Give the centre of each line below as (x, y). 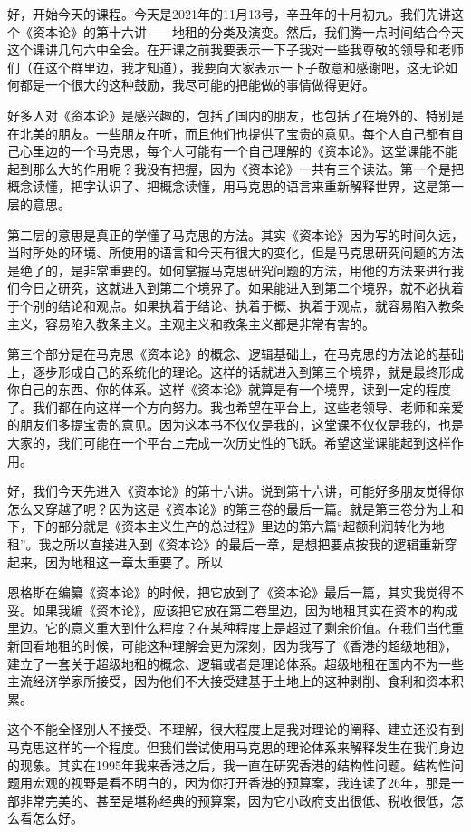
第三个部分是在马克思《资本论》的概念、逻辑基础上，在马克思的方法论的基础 (235, 354)
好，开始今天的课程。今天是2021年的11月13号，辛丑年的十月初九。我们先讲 (229, 14)
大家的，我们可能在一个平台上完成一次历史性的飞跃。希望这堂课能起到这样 (229, 443)
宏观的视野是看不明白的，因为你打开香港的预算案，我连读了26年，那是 (241, 783)
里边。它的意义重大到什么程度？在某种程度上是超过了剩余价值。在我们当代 (229, 628)
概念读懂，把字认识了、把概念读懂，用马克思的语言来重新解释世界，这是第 (229, 186)
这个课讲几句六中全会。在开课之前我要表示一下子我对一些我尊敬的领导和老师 (235, 49)
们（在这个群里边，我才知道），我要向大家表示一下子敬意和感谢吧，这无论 (226, 67)
